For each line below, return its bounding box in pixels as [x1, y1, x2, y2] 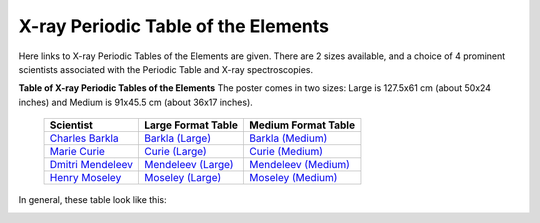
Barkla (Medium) [249, 131, 328, 145]
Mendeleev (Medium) [249, 158, 350, 172]
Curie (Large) [144, 145, 207, 159]
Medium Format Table [249, 118, 355, 132]
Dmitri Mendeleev [49, 158, 134, 172]
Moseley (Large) [144, 171, 222, 185]
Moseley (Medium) [249, 171, 338, 185]
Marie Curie [49, 145, 105, 159]
